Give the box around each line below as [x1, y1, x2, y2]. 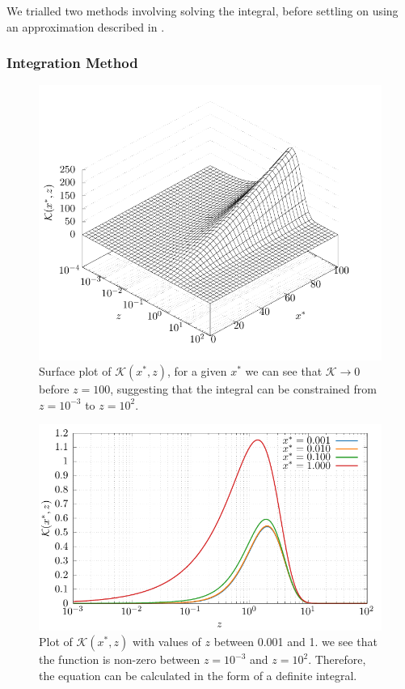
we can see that [245, 363, 323, 380]
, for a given [167, 363, 227, 380]
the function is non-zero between [39, 651, 200, 668]
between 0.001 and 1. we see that [213, 633, 378, 650]
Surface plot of [39, 363, 112, 380]
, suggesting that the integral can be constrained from [110, 381, 377, 398]
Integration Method [6, 53, 138, 73]
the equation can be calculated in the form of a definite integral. [39, 666, 357, 683]
